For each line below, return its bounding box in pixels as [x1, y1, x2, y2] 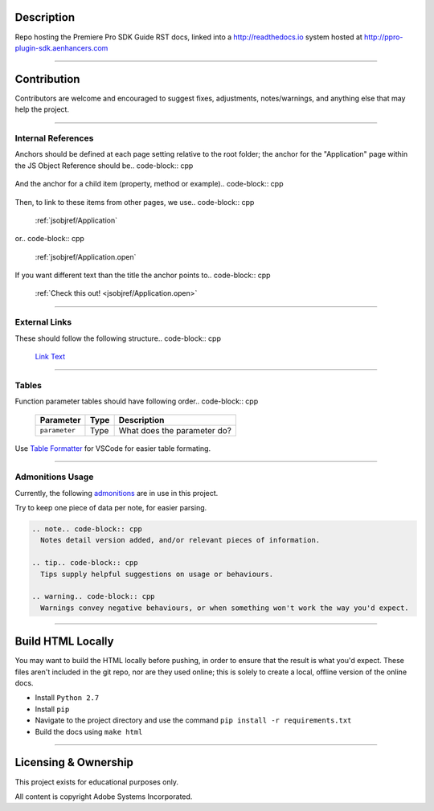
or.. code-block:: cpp [14, 234, 84, 244]
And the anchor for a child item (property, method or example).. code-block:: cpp [14, 179, 284, 189]
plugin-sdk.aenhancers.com [14, 43, 108, 52]
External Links [14, 317, 72, 328]
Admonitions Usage [14, 471, 94, 482]
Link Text [35, 352, 66, 361]
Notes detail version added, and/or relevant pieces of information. [40, 535, 321, 545]
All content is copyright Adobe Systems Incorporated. [14, 792, 193, 801]
